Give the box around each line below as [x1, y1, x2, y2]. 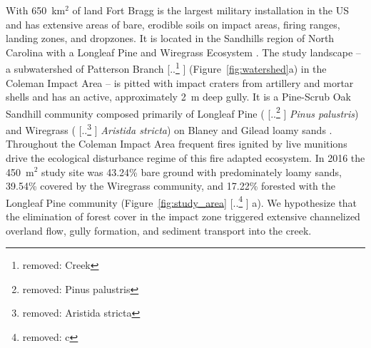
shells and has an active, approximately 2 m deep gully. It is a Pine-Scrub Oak [6, 89, 351, 104]
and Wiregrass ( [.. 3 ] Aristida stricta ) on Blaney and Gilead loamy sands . [6, 121, 332, 137]
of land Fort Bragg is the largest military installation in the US [72, 3, 349, 17]
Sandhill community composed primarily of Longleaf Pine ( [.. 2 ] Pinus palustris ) [6, 103, 359, 121]
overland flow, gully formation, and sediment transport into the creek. [6, 222, 312, 237]
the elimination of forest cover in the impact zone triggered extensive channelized [6, 208, 360, 223]
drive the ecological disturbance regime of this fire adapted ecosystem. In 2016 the [6, 150, 365, 165]
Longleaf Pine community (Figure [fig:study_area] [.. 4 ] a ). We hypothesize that [6, 193, 357, 210]
